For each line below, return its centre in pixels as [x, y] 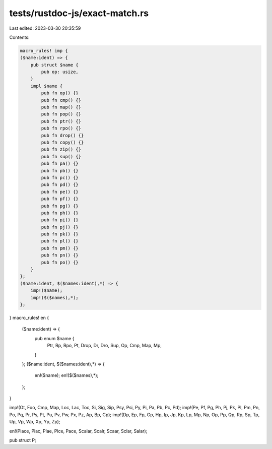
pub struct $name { [55, 65]
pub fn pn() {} [60, 255]
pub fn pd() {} [60, 185]
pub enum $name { [54, 338]
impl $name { [47, 86]
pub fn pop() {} [61, 114]
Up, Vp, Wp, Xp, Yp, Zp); [35, 422]
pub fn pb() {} [60, 171]
